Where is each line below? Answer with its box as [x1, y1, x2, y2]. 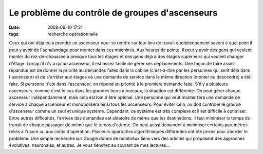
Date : [9, 24, 20, 30]
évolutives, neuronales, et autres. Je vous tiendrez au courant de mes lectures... [9, 142, 170, 148]
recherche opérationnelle [47, 31, 98, 37]
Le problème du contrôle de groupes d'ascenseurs [9, 7, 218, 18]
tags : [9, 31, 20, 37]
